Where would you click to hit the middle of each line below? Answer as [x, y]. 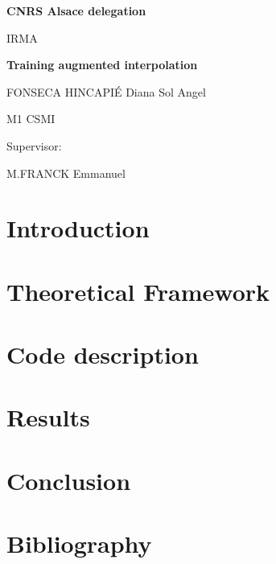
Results [48, 417]
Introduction [78, 228]
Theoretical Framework [138, 291]
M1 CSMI [31, 119]
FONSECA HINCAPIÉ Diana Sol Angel [106, 91]
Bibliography [79, 543]
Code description [103, 354]
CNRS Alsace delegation [76, 10]
